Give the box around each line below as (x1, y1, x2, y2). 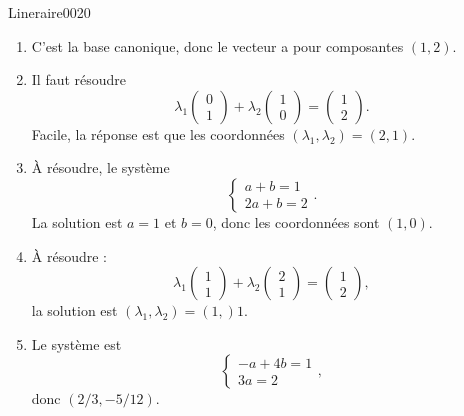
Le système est (31, 333, 122, 354)
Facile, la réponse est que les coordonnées (31, 123, 285, 144)
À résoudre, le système (31, 157, 170, 178)
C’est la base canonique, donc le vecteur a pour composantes (31, 35, 404, 56)
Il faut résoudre (31, 69, 127, 90)
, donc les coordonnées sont (212, 211, 380, 232)
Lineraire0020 (8, 2, 91, 22)
